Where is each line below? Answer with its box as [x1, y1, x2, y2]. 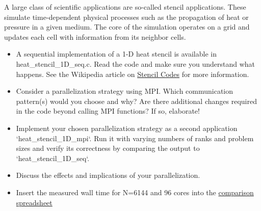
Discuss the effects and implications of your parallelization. [16, 170, 200, 180]
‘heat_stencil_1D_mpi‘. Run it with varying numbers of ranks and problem [16, 133, 254, 143]
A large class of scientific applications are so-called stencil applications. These [4, 2, 246, 12]
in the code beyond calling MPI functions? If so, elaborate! [16, 106, 200, 116]
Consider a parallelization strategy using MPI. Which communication [16, 86, 233, 96]
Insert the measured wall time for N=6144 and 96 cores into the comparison [16, 187, 254, 197]
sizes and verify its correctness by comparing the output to [16, 143, 200, 153]
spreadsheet [16, 197, 53, 207]
